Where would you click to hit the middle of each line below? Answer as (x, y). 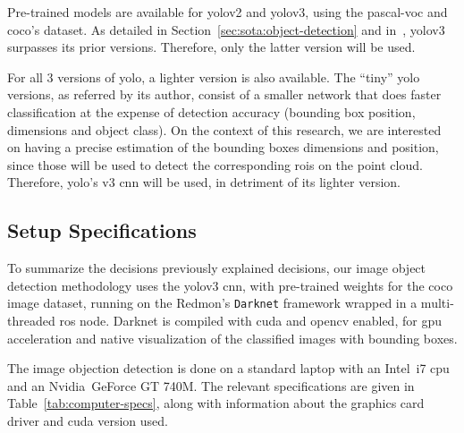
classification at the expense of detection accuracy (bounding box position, (211, 111)
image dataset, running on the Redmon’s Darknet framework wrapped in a (212, 303)
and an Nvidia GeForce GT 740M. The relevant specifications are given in (211, 385)
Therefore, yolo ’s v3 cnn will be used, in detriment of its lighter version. (204, 182)
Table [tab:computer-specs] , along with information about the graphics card (216, 403)
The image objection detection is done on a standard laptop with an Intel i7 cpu (228, 368)
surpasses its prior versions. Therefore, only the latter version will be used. (211, 47)
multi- (437, 303)
